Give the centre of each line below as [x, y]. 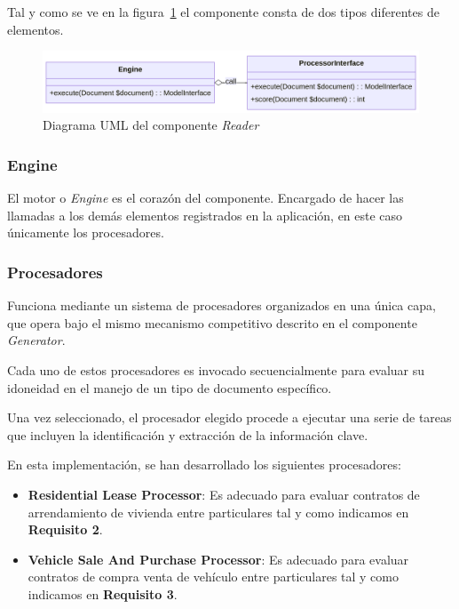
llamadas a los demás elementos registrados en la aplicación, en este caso [205, 215]
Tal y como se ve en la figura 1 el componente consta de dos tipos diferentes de [223, 12]
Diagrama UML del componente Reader [151, 125]
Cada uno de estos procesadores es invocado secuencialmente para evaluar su [216, 369]
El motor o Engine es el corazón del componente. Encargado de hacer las [206, 198]
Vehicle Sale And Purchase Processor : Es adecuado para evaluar [218, 559]
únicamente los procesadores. [86, 232]
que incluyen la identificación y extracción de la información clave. [188, 434]
